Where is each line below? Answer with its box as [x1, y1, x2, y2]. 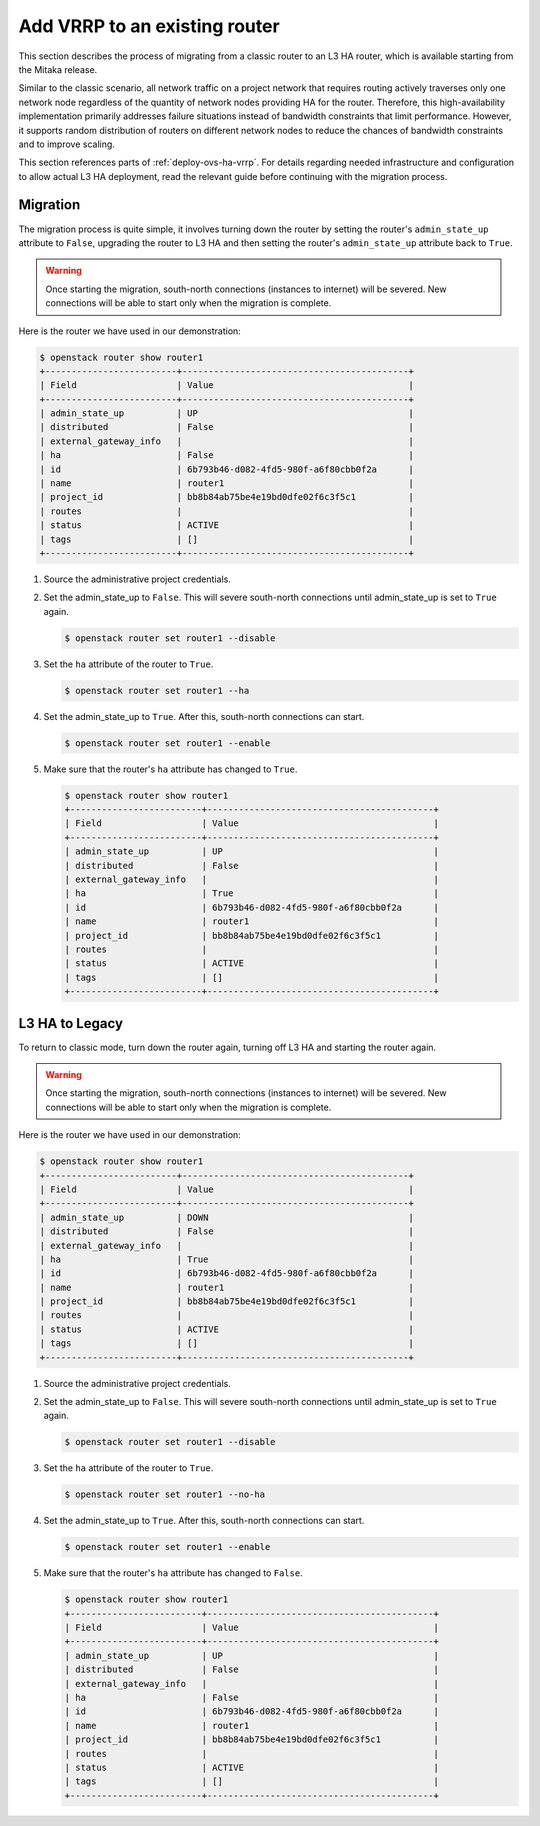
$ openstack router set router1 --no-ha [64, 1489, 265, 1500]
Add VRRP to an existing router [18, 15, 280, 37]
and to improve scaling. [18, 138, 115, 150]
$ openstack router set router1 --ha [64, 685, 250, 696]
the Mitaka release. [18, 63, 98, 75]
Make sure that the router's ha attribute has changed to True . [43, 763, 298, 775]
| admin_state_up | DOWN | [39, 1211, 415, 1223]
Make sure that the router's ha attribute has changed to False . [43, 1567, 304, 1579]
